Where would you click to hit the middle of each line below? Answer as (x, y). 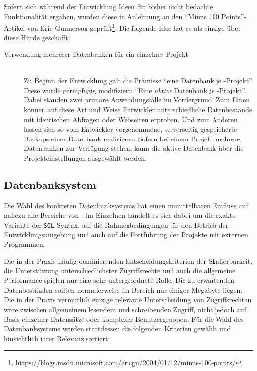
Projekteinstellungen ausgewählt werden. (85, 158)
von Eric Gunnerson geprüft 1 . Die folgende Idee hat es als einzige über (134, 27)
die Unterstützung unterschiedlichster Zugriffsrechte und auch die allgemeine (120, 270)
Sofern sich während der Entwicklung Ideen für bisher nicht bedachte (108, 6)
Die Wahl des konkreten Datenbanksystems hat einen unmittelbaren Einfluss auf (126, 205)
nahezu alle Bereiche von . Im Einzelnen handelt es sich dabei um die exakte (120, 215)
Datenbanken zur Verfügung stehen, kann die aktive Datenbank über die (134, 148)
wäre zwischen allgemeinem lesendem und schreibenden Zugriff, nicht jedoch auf (125, 309)
